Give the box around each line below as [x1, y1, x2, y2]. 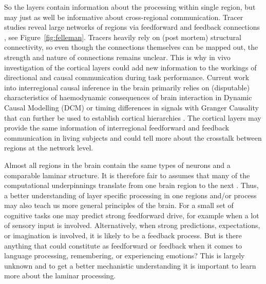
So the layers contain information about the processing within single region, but [4, 2, 256, 12]
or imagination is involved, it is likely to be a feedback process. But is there [4, 230, 242, 241]
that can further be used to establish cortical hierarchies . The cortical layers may [4, 112, 261, 123]
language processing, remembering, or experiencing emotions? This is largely [4, 250, 245, 261]
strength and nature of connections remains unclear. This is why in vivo [4, 51, 231, 62]
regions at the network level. [4, 142, 93, 153]
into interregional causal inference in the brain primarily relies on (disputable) [4, 82, 250, 92]
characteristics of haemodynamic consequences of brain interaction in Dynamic [4, 92, 252, 103]
